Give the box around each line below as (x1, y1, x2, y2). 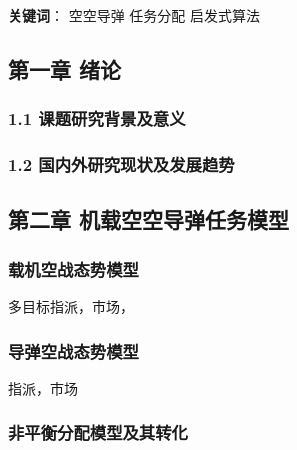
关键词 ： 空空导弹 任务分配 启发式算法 (8, 5, 260, 25)
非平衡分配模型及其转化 (8, 420, 188, 445)
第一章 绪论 (8, 53, 122, 84)
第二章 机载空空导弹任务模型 (8, 204, 290, 235)
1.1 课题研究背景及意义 (8, 106, 186, 131)
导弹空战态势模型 (8, 338, 139, 363)
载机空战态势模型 (8, 256, 139, 281)
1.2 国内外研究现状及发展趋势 (8, 152, 235, 177)
